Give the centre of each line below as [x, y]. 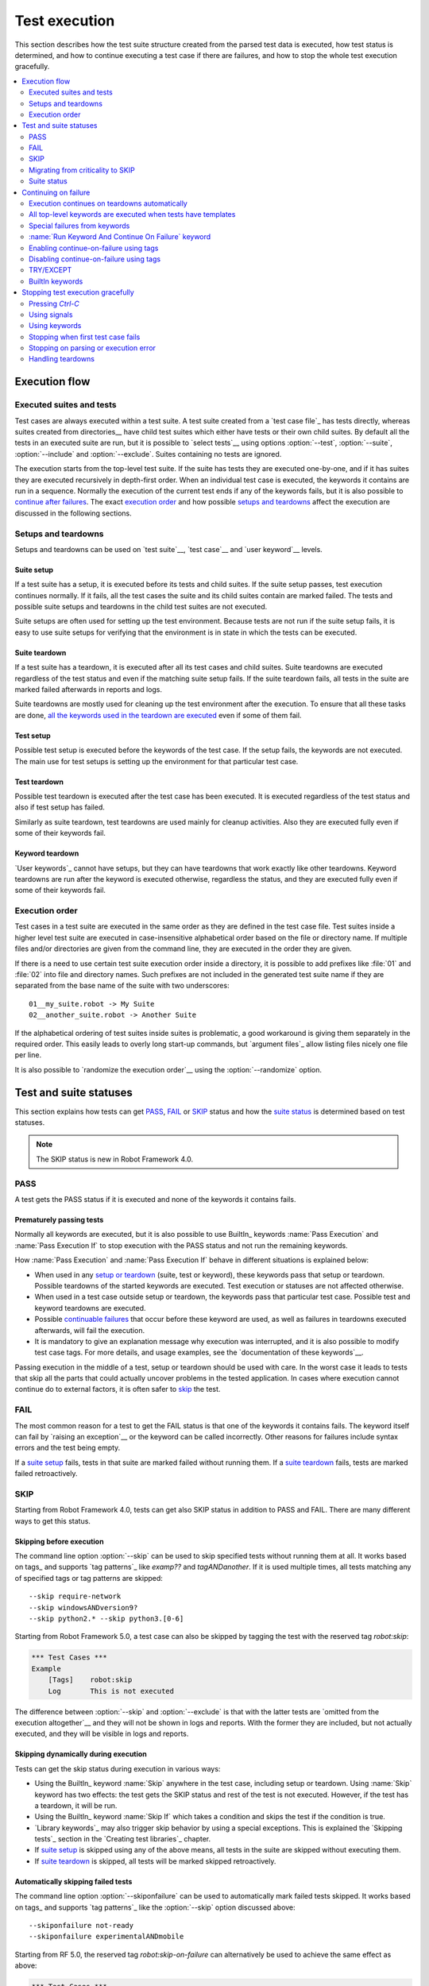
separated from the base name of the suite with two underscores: [122, 986]
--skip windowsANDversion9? [83, 1607]
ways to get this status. [53, 1520]
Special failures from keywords [79, 226]
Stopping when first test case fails [85, 337]
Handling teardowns [62, 359]
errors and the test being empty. [68, 1448]
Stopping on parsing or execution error [93, 348]
